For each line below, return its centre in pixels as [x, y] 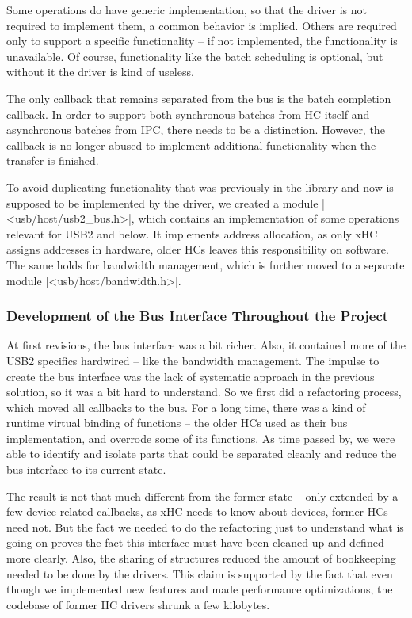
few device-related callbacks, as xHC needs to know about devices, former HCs [197, 511]
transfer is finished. [53, 160]
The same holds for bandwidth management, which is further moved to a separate [206, 264]
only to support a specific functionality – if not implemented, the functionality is [202, 41]
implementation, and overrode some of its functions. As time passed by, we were [201, 438]
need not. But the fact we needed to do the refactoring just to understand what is [205, 526]
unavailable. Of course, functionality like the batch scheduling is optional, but [195, 56]
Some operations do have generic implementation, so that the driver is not [187, 10]
